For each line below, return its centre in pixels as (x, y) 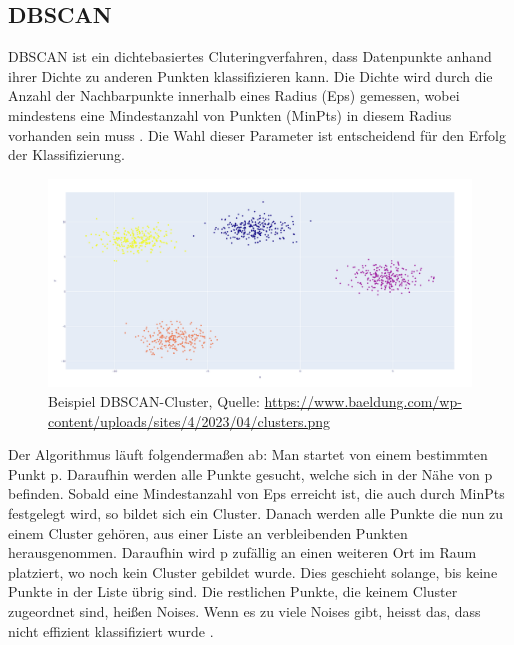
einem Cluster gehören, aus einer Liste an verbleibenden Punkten (208, 532)
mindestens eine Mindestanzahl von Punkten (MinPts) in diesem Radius (230, 114)
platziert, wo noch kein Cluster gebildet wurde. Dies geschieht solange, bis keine (253, 571)
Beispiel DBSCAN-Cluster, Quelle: (154, 401)
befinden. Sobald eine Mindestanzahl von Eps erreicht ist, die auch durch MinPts (256, 493)
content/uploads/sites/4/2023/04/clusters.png (189, 420)
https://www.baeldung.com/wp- (363, 401)
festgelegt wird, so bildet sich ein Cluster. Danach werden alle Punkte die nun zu (256, 513)
